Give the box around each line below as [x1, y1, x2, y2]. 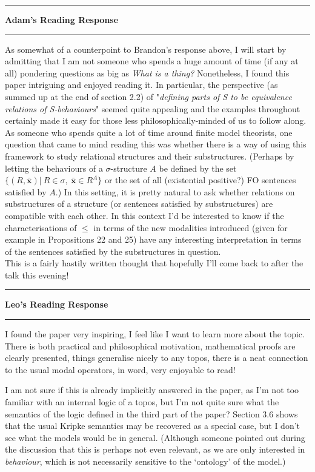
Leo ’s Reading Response [5, 298, 108, 311]
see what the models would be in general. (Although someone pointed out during [5, 431, 305, 443]
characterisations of [5, 221, 77, 234]
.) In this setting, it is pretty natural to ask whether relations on [55, 185, 295, 198]
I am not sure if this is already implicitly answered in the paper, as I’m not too [5, 383, 299, 396]
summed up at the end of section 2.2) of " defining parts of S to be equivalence [5, 90, 292, 103]
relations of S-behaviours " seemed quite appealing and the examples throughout [5, 102, 300, 115]
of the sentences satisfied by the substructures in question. [5, 244, 221, 257]
